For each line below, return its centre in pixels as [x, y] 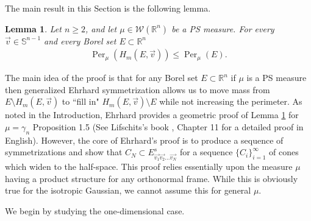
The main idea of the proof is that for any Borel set [102, 78]
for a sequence [206, 152]
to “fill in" [80, 101]
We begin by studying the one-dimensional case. [95, 210]
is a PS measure [277, 78]
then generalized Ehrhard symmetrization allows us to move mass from [138, 89]
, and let [101, 28]
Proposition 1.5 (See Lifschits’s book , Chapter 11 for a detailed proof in [168, 127]
